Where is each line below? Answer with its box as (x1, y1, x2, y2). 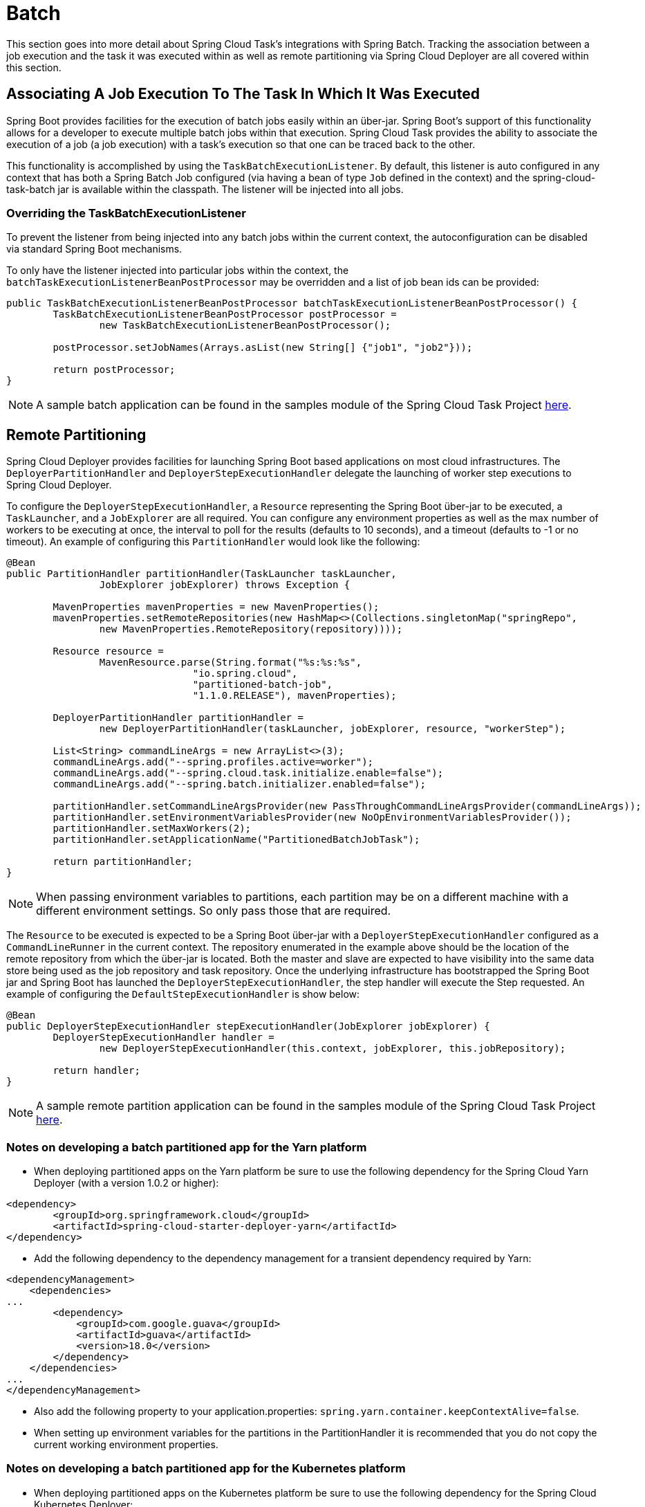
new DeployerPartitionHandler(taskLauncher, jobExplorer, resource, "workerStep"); (99, 723, 566, 735)
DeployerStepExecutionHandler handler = (53, 1032, 274, 1043)
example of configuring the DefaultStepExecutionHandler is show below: (6, 988, 360, 1001)
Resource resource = (53, 646, 164, 657)
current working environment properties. (34, 1438, 218, 1450)
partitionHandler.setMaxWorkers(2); (53, 823, 252, 834)
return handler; (53, 1065, 140, 1077)
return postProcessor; (53, 364, 176, 376)
